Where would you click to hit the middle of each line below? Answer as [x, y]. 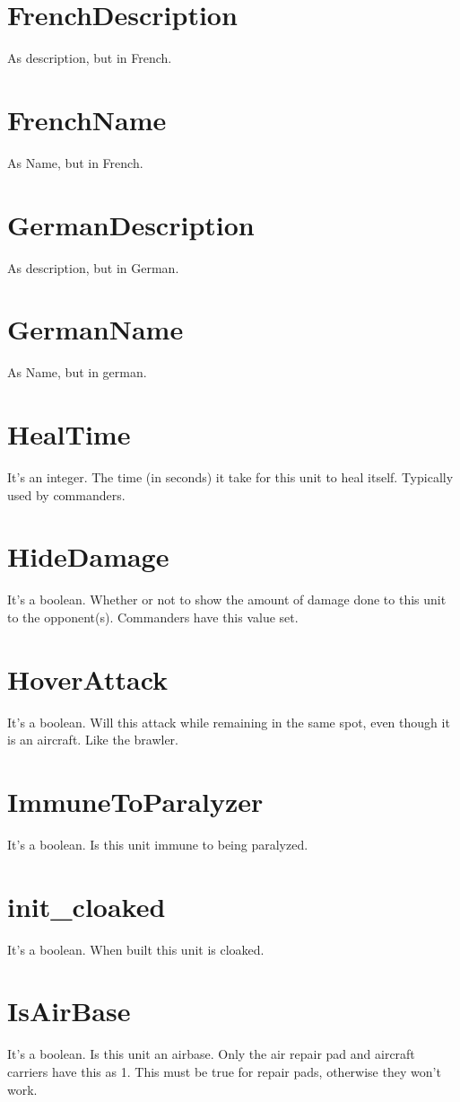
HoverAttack [88, 679]
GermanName [95, 329]
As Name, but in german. [77, 372]
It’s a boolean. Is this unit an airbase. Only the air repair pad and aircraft [211, 1054]
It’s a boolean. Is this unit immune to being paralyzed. [158, 844]
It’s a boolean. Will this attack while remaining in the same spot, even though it [229, 722]
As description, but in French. [90, 58]
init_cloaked [87, 906]
